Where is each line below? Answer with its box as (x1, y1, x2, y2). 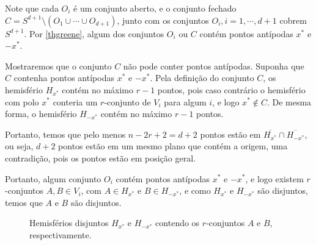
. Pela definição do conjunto (150, 71, 254, 84)
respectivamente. (29, 228, 92, 241)
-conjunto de (104, 95, 151, 108)
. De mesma (266, 95, 312, 108)
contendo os (155, 216, 200, 229)
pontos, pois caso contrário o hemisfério (157, 83, 306, 96)
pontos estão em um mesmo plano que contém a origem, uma (58, 140, 288, 152)
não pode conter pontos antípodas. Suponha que (123, 59, 304, 72)
